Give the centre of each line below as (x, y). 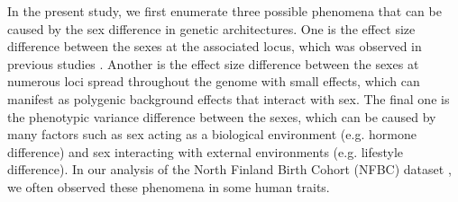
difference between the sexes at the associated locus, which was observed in (215, 46)
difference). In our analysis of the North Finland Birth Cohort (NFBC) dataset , (229, 169)
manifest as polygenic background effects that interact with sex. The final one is (229, 98)
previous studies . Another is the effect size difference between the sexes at (213, 63)
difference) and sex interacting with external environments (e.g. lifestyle (206, 151)
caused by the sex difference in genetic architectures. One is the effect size (211, 28)
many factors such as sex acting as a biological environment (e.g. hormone (212, 134)
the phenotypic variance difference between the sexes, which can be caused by (222, 116)
